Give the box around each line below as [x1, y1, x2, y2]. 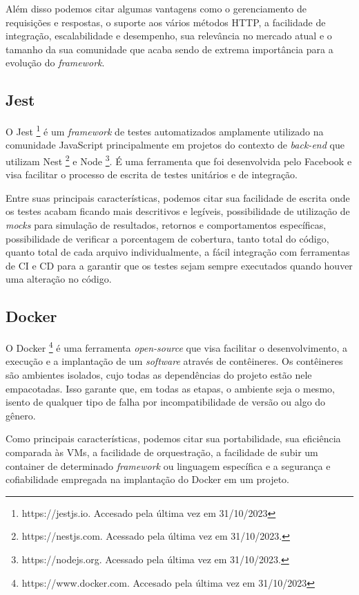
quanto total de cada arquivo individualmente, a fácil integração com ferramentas [6, 245, 350, 259]
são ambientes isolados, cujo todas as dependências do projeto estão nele [6, 368, 312, 382]
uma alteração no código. [6, 272, 112, 286]
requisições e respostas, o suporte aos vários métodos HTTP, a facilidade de [6, 15, 326, 29]
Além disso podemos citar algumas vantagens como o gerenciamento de [6, 1, 307, 15]
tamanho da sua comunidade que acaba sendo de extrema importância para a [6, 41, 333, 56]
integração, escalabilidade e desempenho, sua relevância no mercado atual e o [6, 28, 332, 43]
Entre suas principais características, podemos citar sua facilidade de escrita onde [6, 190, 350, 205]
